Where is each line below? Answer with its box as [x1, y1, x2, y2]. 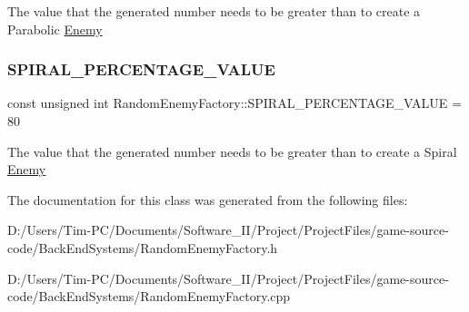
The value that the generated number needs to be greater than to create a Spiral [7, 141, 457, 161]
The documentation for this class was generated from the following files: [7, 190, 408, 209]
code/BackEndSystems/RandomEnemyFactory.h [7, 238, 278, 257]
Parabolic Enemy [7, 19, 103, 38]
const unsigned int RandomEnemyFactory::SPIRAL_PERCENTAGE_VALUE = [7, 93, 462, 112]
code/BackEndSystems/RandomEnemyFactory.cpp [7, 287, 291, 306]
